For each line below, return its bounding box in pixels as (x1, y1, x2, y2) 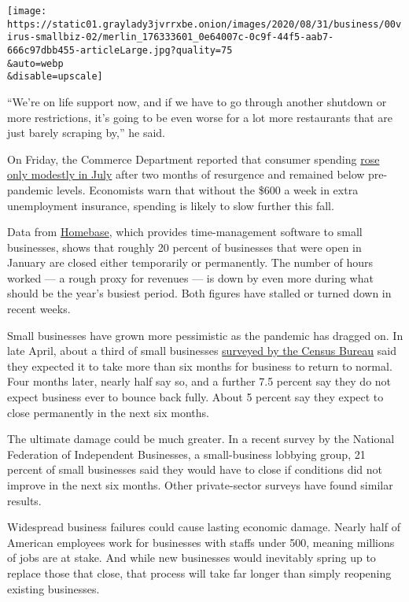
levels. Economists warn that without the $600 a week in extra (56, 181, 359, 198)
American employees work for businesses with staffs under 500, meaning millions (7, 534, 395, 550)
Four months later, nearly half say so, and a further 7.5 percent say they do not (7, 373, 392, 390)
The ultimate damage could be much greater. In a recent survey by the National (7, 430, 395, 447)
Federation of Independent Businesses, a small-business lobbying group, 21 (7, 445, 366, 462)
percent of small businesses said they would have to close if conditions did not (7, 461, 383, 478)
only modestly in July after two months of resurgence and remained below (7, 166, 365, 183)
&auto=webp (7, 57, 64, 69)
